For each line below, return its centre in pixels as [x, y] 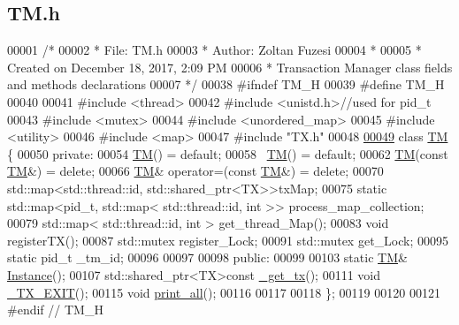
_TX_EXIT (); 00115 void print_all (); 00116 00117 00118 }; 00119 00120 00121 [224, 292]
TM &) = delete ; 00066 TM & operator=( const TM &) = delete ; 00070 [195, 171]
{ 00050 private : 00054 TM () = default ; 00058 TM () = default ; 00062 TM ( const [228, 153]
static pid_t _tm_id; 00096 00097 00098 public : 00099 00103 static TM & [207, 257]
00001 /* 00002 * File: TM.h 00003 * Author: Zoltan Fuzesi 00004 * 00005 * [214, 50]
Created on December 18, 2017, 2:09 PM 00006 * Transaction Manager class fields [230, 67]
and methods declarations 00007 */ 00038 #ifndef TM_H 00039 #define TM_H [226, 84]
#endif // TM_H [55, 310]
